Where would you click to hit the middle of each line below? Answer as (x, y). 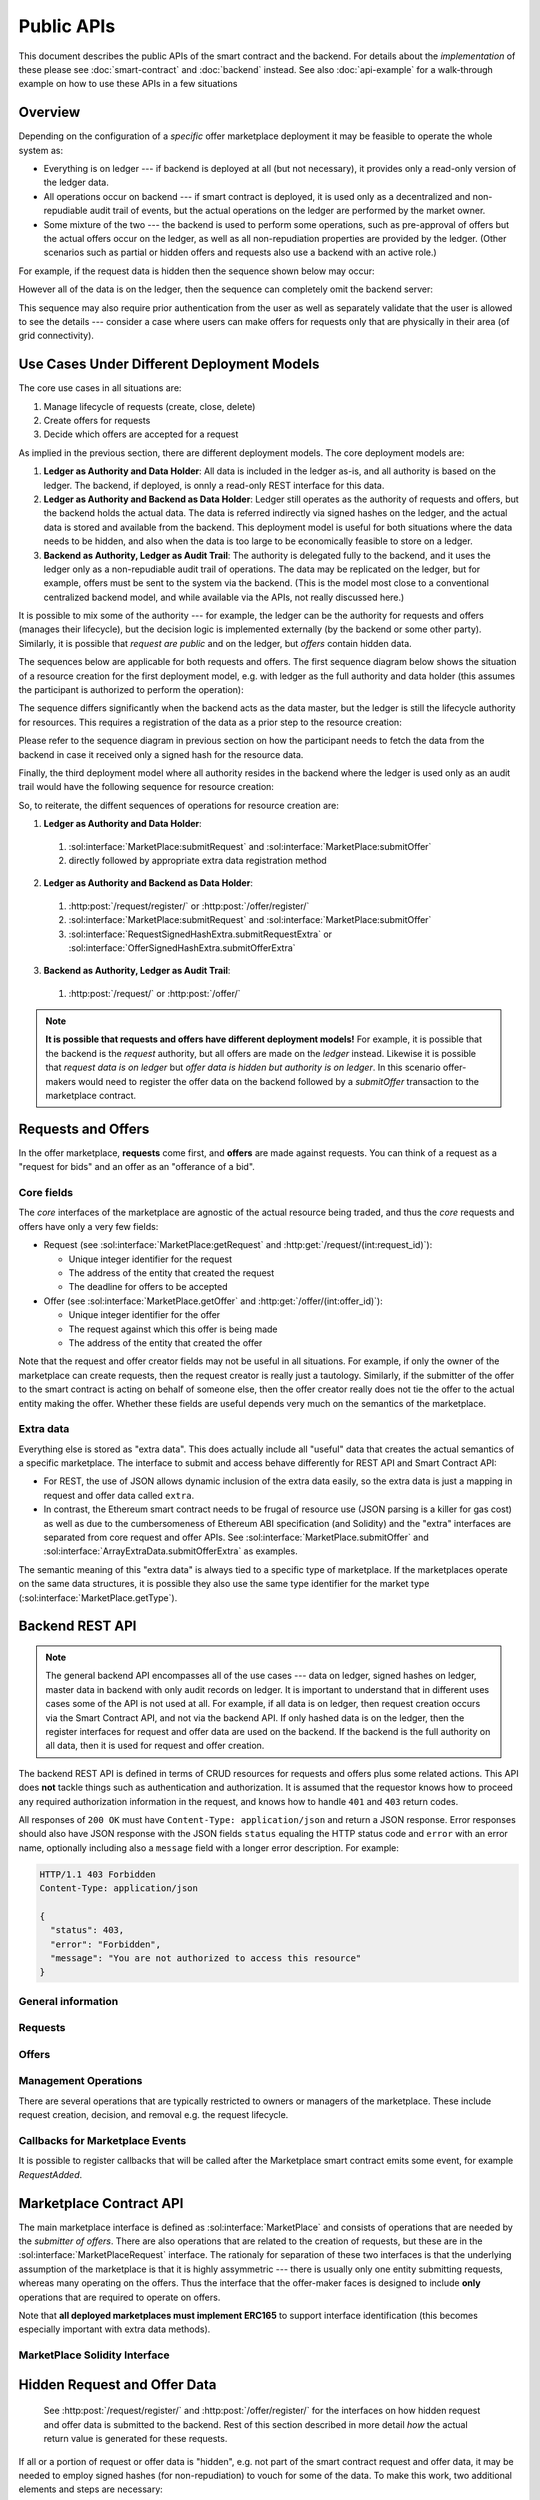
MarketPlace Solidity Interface (94, 2355)
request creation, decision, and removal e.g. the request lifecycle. (153, 2115)
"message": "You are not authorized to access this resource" (206, 1958)
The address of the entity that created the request (171, 1273)
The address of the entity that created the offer (165, 1342)
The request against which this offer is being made (173, 1329)
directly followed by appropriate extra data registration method (197, 860)
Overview (49, 112)
